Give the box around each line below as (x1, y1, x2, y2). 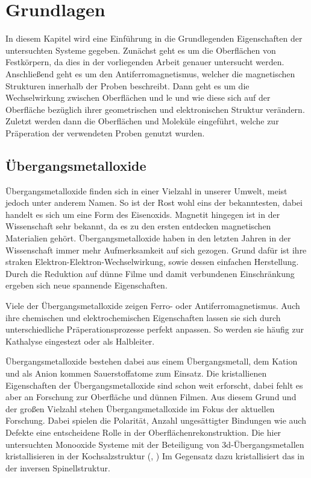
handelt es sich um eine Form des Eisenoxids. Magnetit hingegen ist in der (5, 208, 280, 220)
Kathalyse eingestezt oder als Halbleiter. (5, 334, 155, 347)
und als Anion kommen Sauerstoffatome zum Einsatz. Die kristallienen (5, 366, 267, 379)
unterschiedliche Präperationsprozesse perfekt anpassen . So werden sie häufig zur (5, 323, 304, 336)
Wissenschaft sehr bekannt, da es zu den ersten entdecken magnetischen (5, 220, 271, 232)
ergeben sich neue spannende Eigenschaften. (5, 279, 168, 292)
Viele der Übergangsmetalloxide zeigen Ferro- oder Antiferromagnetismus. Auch (5, 299, 300, 312)
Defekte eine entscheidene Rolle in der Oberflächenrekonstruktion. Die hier (5, 425, 281, 438)
